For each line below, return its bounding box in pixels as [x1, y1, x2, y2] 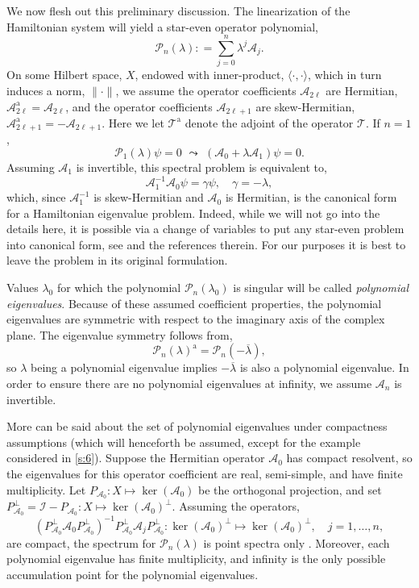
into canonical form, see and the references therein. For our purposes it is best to [6, 236, 406, 252]
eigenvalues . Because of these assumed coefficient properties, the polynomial [6, 294, 382, 311]
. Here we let [102, 114, 164, 131]
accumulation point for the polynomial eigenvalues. [6, 566, 259, 582]
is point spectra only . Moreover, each [203, 534, 390, 551]
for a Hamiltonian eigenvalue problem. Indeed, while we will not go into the [6, 204, 380, 221]
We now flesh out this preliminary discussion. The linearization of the [6, 2, 351, 19]
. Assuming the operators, [172, 498, 300, 515]
